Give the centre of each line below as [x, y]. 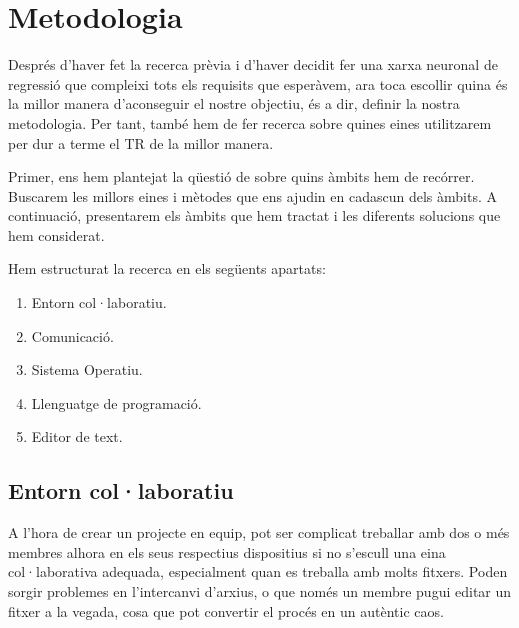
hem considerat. [56, 234]
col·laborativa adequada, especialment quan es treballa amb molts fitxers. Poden [258, 571]
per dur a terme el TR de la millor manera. [141, 142]
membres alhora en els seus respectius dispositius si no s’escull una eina [227, 551]
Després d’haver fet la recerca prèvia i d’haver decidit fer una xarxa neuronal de [253, 64]
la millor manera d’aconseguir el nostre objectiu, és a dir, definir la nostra [234, 103]
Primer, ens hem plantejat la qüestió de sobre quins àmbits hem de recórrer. [241, 176]
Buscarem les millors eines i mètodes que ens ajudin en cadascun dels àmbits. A [252, 195]
